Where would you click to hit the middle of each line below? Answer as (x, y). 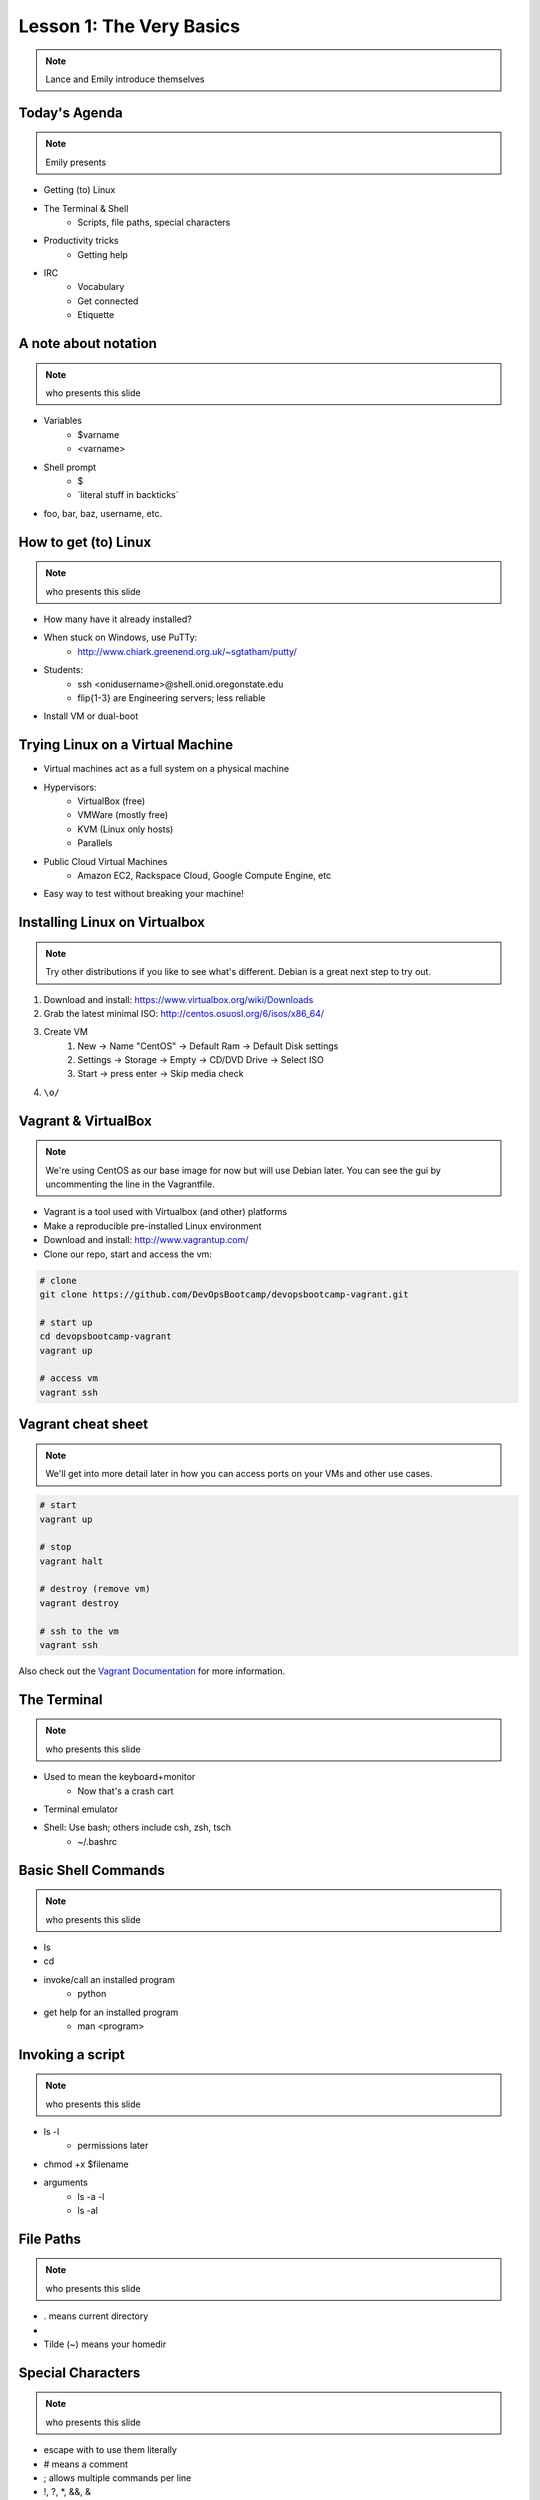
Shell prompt (70, 467)
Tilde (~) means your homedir (105, 2344)
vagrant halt (71, 1561)
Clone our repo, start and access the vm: (127, 1254)
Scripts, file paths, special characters (154, 222)
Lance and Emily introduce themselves (125, 79)
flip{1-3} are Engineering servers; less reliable (171, 697)
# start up (66, 1322)
